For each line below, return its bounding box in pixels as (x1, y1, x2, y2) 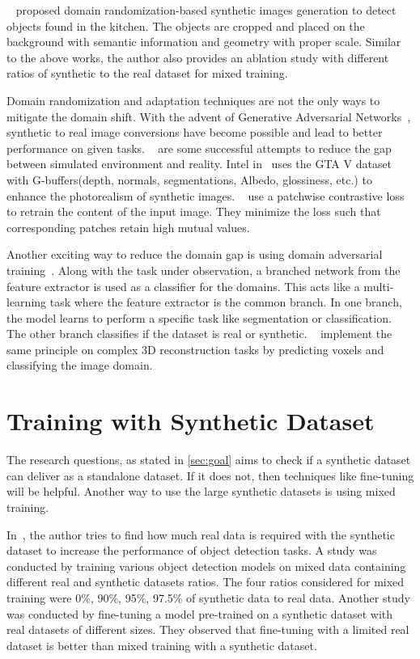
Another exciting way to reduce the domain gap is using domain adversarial (6, 246, 383, 263)
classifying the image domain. (6, 357, 153, 374)
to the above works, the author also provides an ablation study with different (6, 49, 389, 65)
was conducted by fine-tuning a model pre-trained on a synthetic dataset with (6, 605, 393, 622)
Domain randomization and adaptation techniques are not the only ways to (6, 91, 380, 108)
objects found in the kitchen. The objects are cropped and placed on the (6, 17, 365, 34)
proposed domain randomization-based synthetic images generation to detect (15, 2, 397, 18)
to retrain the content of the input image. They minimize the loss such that (6, 203, 381, 220)
